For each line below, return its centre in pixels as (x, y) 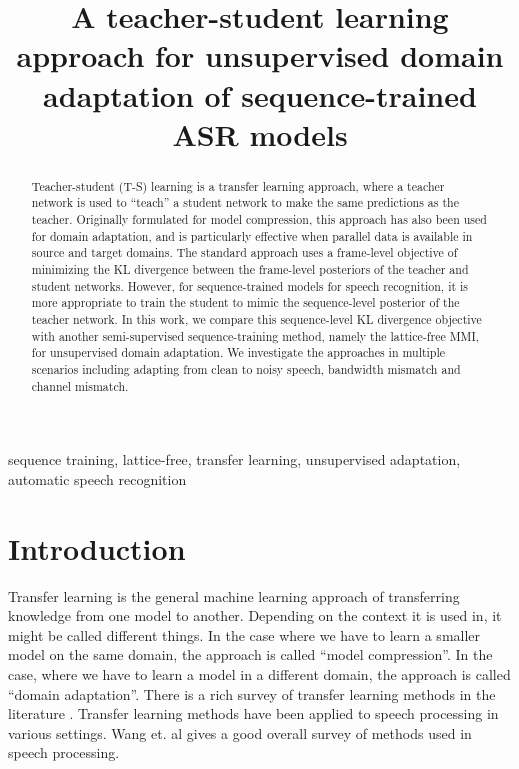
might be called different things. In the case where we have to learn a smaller (244, 634)
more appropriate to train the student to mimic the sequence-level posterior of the (245, 302)
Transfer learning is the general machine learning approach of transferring (234, 595)
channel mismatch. (80, 385)
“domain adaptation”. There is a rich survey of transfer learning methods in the (252, 693)
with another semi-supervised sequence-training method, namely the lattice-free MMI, (255, 335)
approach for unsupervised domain (260, 55)
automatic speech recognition (97, 478)
